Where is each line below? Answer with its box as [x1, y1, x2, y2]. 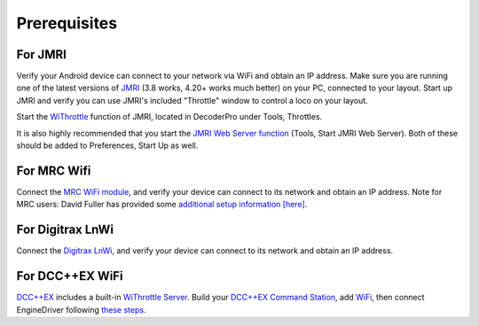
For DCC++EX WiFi [16, 268, 123, 283]
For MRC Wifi [16, 163, 91, 178]
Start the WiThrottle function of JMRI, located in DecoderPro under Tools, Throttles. [16, 112, 323, 122]
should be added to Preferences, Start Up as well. [16, 140, 199, 151]
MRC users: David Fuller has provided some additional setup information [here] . [16, 199, 308, 210]
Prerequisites [16, 13, 118, 33]
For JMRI [16, 47, 67, 62]
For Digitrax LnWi [16, 222, 114, 237]
